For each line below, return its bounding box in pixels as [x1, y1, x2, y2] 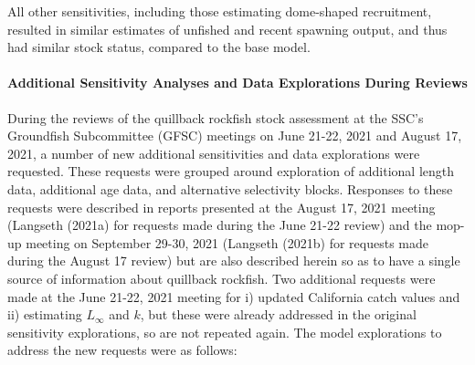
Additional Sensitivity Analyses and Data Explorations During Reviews [7, 73, 468, 92]
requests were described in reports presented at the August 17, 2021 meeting [7, 197, 436, 216]
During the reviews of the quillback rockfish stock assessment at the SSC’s [7, 108, 424, 127]
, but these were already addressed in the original [140, 305, 417, 324]
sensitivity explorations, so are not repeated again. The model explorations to [7, 322, 442, 341]
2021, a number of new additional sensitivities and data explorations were [7, 143, 420, 162]
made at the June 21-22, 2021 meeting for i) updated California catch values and [7, 287, 460, 306]
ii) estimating [7, 305, 82, 324]
